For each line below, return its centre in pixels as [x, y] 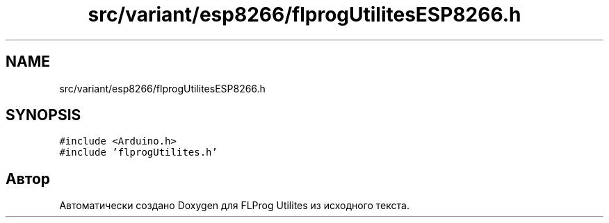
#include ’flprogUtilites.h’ [138, 152]
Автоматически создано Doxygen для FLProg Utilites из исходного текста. [234, 206]
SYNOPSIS [43, 115]
